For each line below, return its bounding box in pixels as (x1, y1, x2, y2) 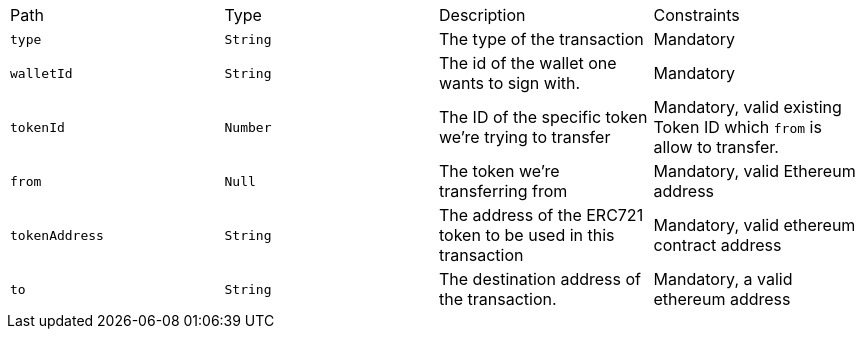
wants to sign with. (439, 73, 581, 93)
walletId (10, 65, 73, 81)
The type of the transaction (439, 29, 644, 49)
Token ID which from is (653, 117, 822, 137)
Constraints (653, 5, 740, 25)
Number (224, 119, 272, 135)
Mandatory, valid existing (653, 97, 842, 117)
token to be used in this (439, 225, 615, 245)
